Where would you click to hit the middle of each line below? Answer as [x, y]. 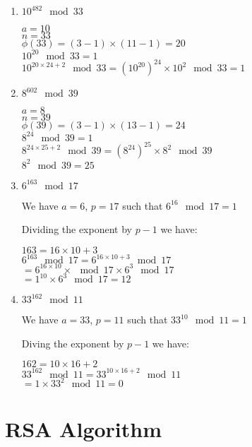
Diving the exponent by [73, 343]
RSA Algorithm [84, 428]
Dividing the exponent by [77, 229]
